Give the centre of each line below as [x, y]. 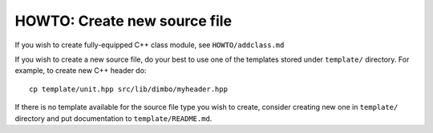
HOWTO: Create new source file [123, 21]
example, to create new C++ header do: [81, 71]
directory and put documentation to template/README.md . [113, 118]
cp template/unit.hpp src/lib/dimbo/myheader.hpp [129, 89]
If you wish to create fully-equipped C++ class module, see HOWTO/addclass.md [150, 45]
